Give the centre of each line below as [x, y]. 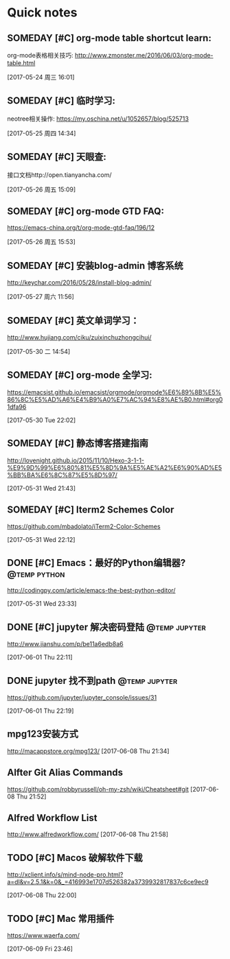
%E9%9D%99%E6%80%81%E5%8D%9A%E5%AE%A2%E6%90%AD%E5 [115, 467]
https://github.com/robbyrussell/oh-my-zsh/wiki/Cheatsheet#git [98, 789]
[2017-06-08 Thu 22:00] [42, 895]
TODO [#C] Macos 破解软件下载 [75, 858]
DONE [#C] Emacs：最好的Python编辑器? [96, 563]
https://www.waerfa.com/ [44, 935]
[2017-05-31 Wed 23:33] [42, 604]
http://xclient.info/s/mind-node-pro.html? [65, 875]
